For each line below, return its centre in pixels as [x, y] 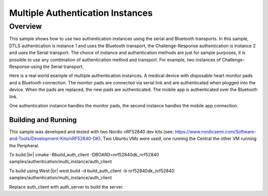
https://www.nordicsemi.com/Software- [215, 131]
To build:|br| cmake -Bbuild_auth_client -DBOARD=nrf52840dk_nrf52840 [84, 154]
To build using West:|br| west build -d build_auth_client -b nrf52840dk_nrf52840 [92, 171]
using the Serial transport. [57, 66]
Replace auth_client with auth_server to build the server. [67, 187]
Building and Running [43, 120]
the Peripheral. [24, 145]
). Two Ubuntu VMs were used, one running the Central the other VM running [178, 138]
